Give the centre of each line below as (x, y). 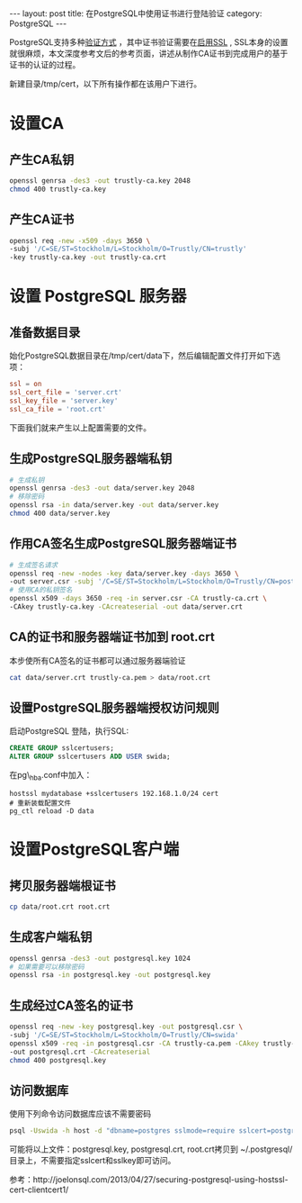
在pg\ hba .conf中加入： (51, 776)
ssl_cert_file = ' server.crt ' (66, 393)
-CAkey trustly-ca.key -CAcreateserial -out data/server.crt (126, 607)
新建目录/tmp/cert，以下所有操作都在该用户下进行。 (106, 84)
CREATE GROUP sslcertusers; (62, 748)
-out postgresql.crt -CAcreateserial (80, 1052)
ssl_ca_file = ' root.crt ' (58, 409)
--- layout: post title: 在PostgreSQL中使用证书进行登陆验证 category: (136, 14)
